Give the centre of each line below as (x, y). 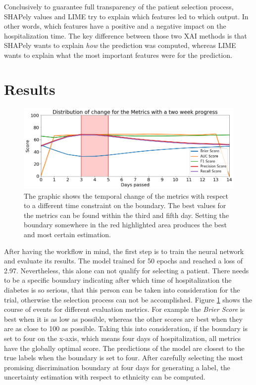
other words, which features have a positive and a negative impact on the (115, 26)
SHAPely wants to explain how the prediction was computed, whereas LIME (120, 45)
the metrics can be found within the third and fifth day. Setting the (126, 215)
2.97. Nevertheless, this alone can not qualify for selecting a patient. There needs (127, 270)
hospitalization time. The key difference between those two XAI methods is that (126, 35)
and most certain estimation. (67, 234)
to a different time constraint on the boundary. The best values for (125, 205)
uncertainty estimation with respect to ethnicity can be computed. (105, 377)
